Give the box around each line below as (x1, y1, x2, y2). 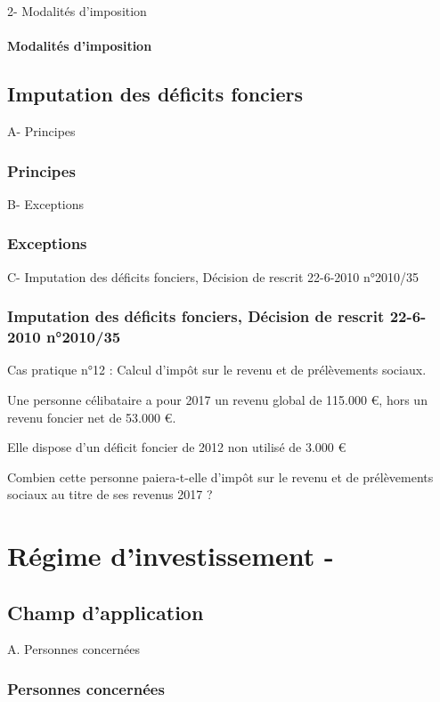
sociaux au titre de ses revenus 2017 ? (7, 485, 213, 504)
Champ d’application (7, 598, 204, 625)
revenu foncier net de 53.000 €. (7, 407, 176, 426)
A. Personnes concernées (7, 640, 141, 658)
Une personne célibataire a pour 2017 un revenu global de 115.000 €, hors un (7, 390, 428, 408)
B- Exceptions (7, 194, 85, 213)
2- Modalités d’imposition (7, 2, 147, 20)
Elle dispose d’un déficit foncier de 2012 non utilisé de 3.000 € (7, 438, 346, 456)
